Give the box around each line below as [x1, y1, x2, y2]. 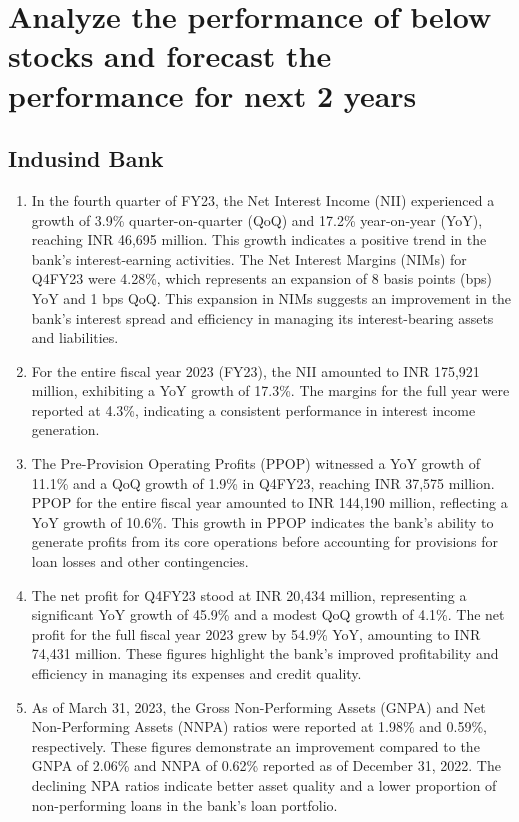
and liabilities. [31, 327, 119, 348]
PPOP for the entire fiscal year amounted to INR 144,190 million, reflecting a [31, 492, 508, 513]
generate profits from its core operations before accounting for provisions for [31, 531, 499, 552]
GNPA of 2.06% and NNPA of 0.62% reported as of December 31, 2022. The [31, 755, 501, 776]
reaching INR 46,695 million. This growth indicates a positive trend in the [31, 229, 487, 250]
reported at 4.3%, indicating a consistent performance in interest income [31, 399, 476, 420]
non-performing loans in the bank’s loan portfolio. [31, 794, 338, 815]
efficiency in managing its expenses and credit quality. [31, 663, 362, 684]
